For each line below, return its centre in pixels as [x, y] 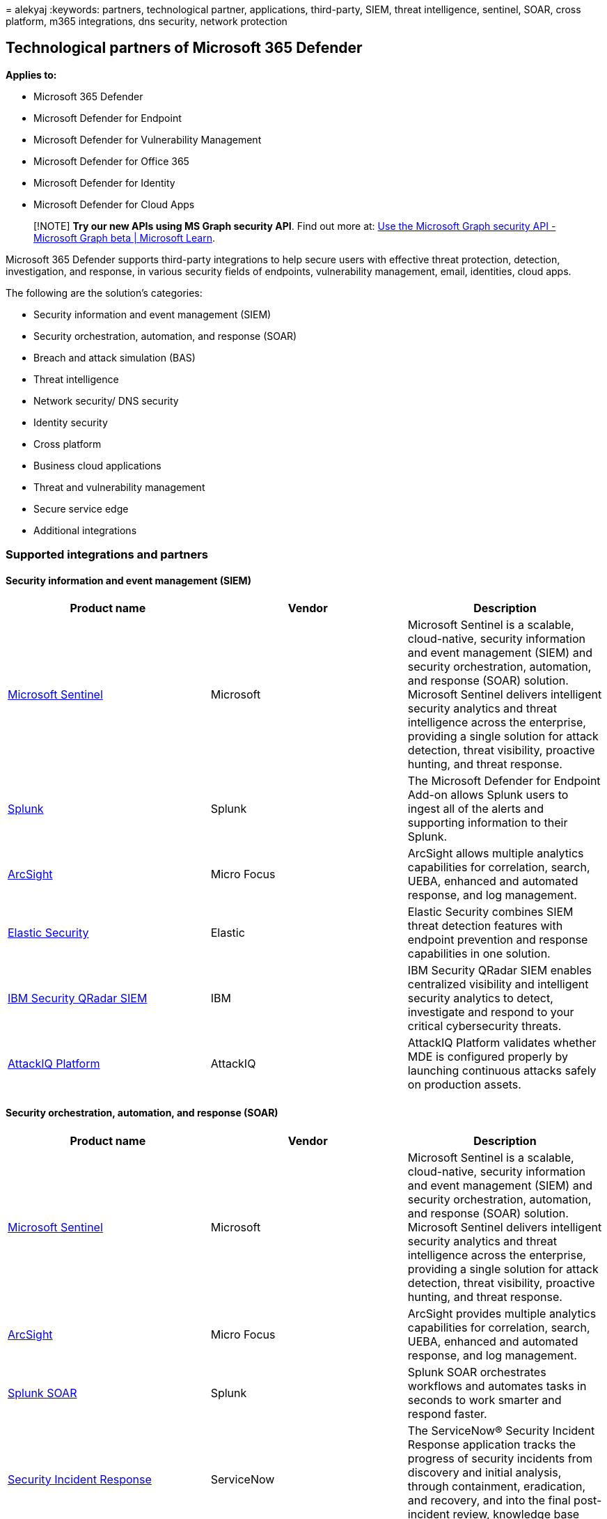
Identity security [71, 422]
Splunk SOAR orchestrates [477, 1372]
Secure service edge [81, 508]
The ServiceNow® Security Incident [501, 1430]
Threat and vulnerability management [119, 487]
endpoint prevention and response [498, 940]
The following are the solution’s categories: [104, 293]
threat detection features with [485, 926]
